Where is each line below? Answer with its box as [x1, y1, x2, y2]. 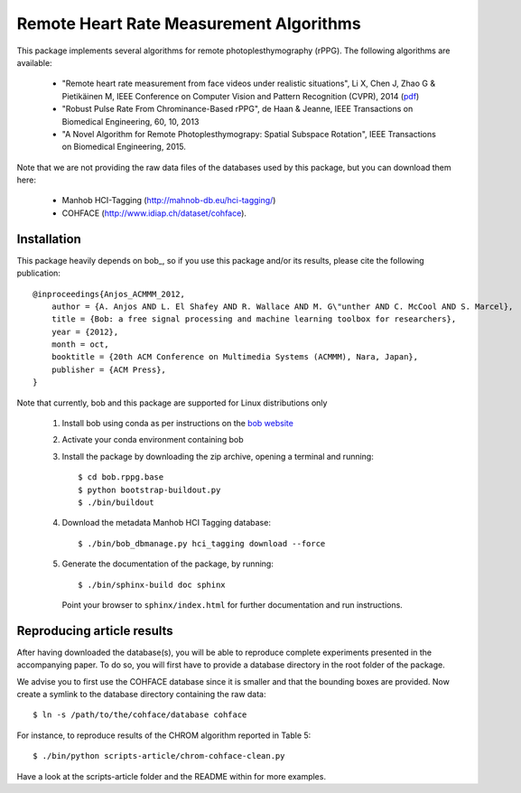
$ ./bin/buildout [78, 498, 154, 508]
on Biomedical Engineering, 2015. [61, 141, 187, 153]
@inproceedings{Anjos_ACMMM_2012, [33, 289, 185, 299]
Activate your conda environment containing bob [61, 434, 244, 445]
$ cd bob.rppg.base [78, 472, 164, 482]
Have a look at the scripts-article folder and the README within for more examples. [16, 770, 327, 781]
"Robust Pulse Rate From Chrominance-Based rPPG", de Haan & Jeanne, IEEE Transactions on [61, 104, 414, 115]
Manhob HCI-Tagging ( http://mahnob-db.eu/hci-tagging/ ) [61, 195, 276, 206]
